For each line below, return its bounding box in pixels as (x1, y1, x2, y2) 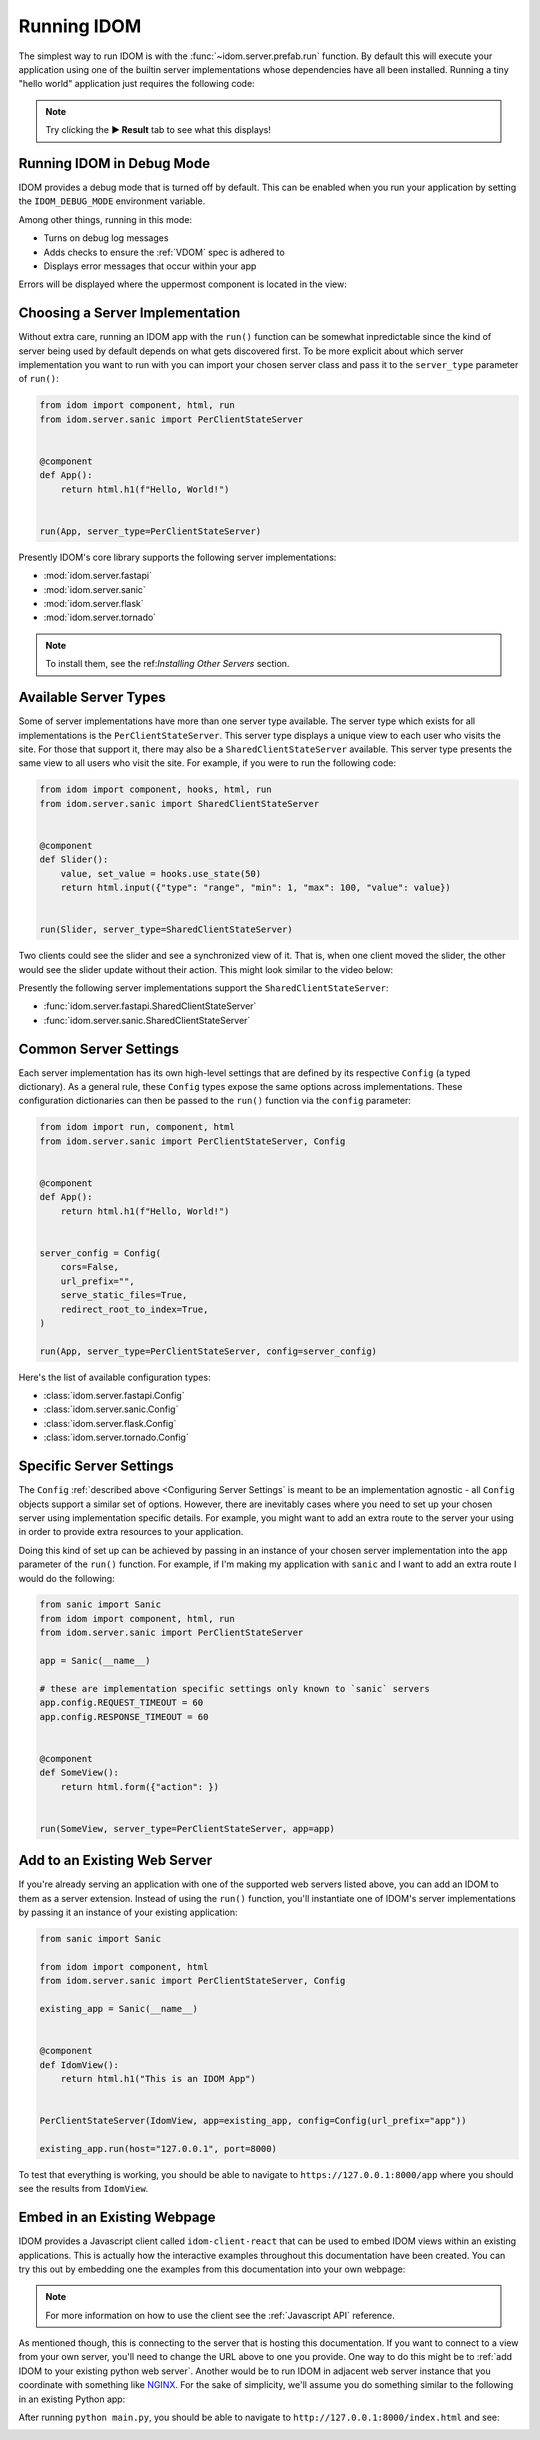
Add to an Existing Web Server (18, 1852, 213, 1869)
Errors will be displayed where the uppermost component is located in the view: (18, 278, 347, 290)
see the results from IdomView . (18, 2183, 149, 2195)
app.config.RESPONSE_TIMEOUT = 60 (39, 1711, 209, 1722)
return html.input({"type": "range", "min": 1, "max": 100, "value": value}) (60, 882, 452, 894)
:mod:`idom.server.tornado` (43, 611, 157, 624)
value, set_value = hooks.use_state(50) (60, 868, 262, 879)
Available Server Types (18, 689, 167, 706)
